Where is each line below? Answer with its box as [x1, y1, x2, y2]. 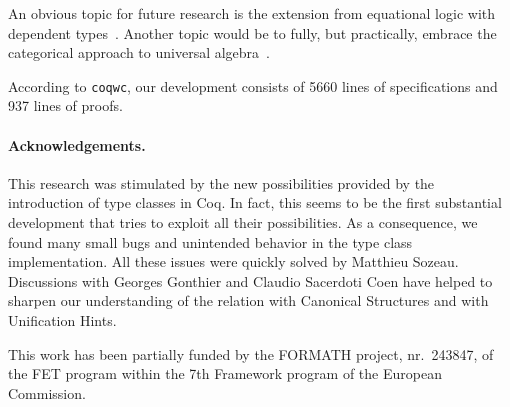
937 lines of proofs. [8, 95, 123, 116]
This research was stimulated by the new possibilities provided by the [8, 172, 435, 193]
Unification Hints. [8, 309, 117, 330]
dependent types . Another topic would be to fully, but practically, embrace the [8, 22, 497, 43]
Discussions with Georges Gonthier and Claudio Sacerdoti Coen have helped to [8, 270, 493, 291]
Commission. [8, 382, 86, 403]
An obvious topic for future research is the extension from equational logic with [8, 3, 496, 23]
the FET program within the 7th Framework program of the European [8, 363, 442, 384]
